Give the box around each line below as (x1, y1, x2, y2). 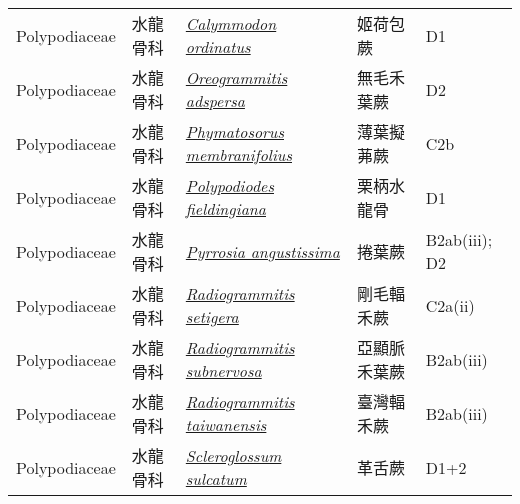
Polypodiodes (185, 174, 274, 197)
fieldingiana (185, 197, 266, 220)
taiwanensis (185, 413, 267, 436)
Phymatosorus (185, 120, 284, 143)
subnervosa (185, 359, 262, 382)
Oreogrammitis (185, 66, 288, 89)
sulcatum (185, 467, 247, 490)
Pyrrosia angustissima (185, 239, 340, 263)
